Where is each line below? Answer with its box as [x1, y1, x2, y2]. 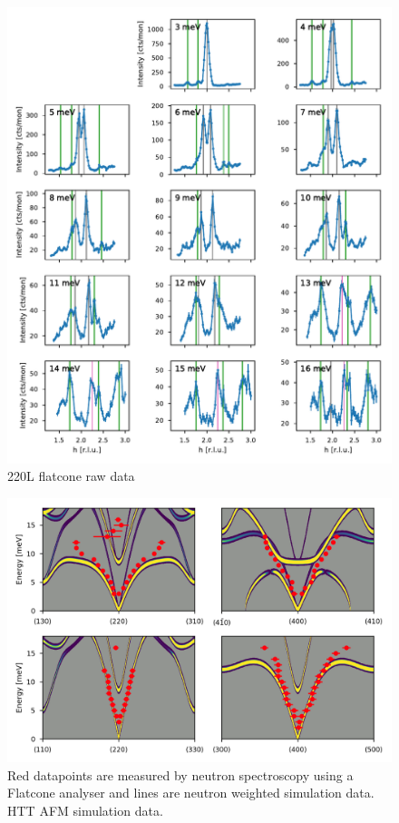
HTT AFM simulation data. [7, 800, 163, 819]
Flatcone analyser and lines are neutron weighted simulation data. [7, 783, 375, 802]
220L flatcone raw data [7, 466, 135, 485]
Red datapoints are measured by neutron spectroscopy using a [7, 765, 354, 784]
